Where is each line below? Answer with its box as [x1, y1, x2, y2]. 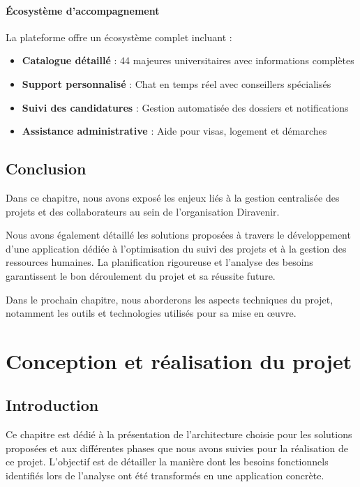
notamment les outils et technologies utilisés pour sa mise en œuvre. [6, 306, 297, 320]
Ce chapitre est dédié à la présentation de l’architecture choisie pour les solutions [6, 427, 352, 442]
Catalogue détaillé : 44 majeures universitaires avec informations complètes [22, 53, 354, 68]
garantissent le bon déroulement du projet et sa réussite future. [6, 268, 276, 283]
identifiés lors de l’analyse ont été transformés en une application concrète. [6, 468, 324, 483]
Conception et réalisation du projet [6, 346, 352, 375]
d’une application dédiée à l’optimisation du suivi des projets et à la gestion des [6, 241, 347, 255]
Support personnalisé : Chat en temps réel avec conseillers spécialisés [22, 76, 331, 91]
